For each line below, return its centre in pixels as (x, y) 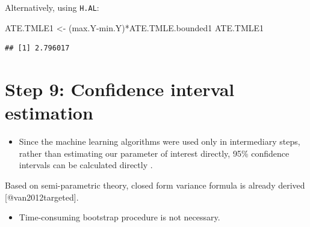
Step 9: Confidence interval (120, 89)
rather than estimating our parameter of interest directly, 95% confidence (154, 153)
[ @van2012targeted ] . (42, 197)
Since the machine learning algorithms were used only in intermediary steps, (160, 141)
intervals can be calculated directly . (86, 165)
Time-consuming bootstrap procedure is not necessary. (119, 217)
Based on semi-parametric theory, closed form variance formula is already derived (155, 185)
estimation (49, 113)
